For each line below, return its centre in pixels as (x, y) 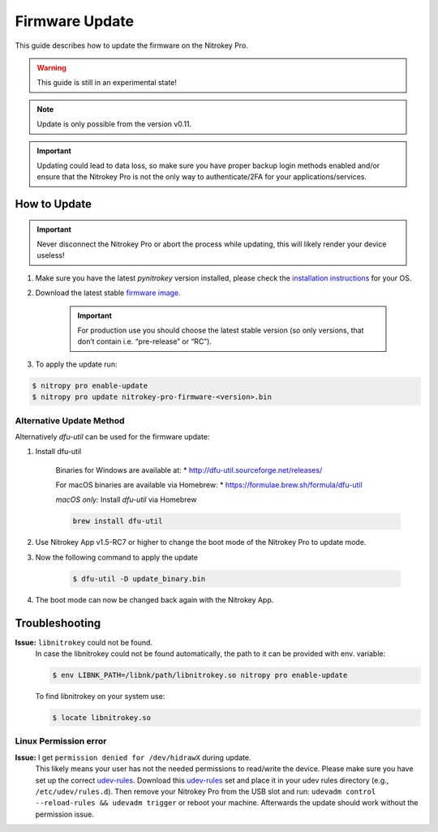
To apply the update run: (76, 364)
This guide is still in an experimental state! (107, 83)
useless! (51, 255)
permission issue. (65, 814)
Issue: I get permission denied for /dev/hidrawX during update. (133, 757)
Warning (52, 67)
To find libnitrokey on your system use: (100, 697)
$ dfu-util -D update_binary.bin (139, 579)
